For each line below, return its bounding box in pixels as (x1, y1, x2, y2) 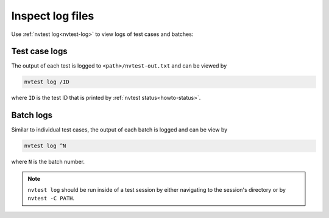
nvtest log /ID (24, 79, 69, 85)
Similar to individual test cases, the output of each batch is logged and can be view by (11, 126, 228, 133)
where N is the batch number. (11, 158, 85, 166)
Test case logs (11, 46, 68, 57)
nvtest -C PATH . (27, 195, 75, 202)
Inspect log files (11, 9, 94, 23)
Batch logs (11, 110, 53, 121)
